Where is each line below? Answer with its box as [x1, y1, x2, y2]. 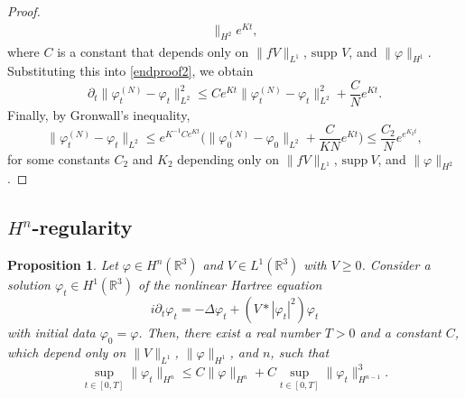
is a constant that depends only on [57, 42, 249, 60]
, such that [270, 343, 330, 361]
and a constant [359, 323, 442, 342]
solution [7, 275, 51, 294]
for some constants [7, 149, 110, 168]
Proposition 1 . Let [7, 255, 118, 274]
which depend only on [7, 343, 126, 361]
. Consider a [361, 255, 431, 274]
